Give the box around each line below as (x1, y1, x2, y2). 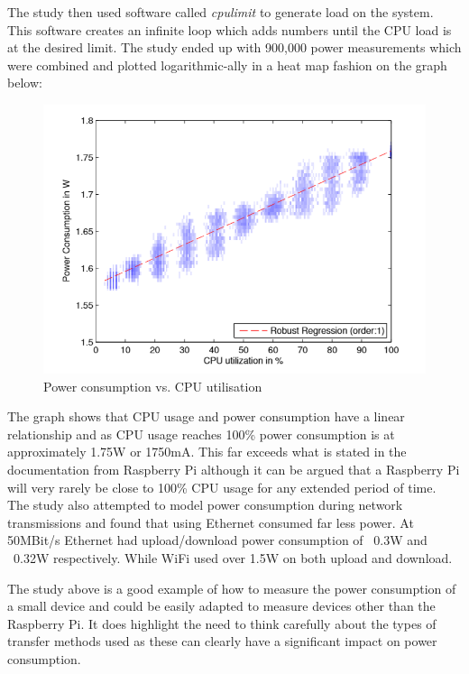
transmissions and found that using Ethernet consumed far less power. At (7, 512, 414, 531)
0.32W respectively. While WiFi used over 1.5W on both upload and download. (13, 548, 453, 567)
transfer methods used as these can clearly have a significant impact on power (7, 632, 437, 651)
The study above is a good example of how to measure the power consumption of (7, 578, 456, 597)
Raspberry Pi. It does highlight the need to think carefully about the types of (7, 614, 437, 632)
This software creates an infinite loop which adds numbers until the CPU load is (7, 20, 452, 39)
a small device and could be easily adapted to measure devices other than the (7, 596, 436, 615)
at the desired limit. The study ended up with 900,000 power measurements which (7, 38, 462, 57)
